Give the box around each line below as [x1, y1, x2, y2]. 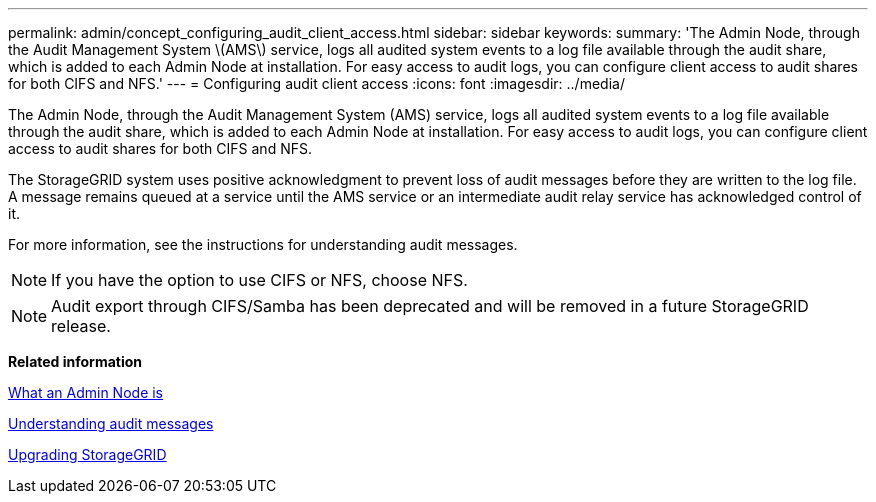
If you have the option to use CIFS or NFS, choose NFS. [51, 270, 468, 290]
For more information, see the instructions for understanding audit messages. [8, 236, 518, 253]
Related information [8, 353, 143, 370]
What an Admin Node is [8, 384, 164, 401]
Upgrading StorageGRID [8, 446, 167, 463]
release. [51, 316, 111, 336]
